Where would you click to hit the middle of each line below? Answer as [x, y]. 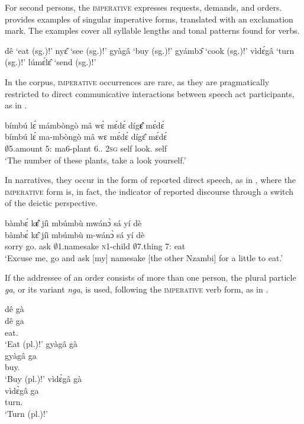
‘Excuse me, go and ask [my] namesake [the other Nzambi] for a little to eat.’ [144, 257]
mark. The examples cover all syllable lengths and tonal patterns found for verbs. [152, 30]
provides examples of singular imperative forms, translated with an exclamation [149, 19]
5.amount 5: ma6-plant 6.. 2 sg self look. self [88, 148]
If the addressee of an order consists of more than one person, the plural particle [151, 277]
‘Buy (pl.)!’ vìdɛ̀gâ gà [43, 379]
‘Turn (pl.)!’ [26, 413]
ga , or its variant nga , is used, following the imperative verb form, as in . [137, 289]
